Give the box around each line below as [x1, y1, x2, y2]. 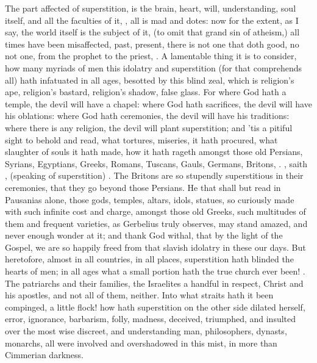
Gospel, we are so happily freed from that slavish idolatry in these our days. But [5, 240, 306, 253]
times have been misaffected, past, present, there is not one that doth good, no [5, 37, 299, 50]
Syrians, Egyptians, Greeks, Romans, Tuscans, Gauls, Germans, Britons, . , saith [5, 157, 308, 170]
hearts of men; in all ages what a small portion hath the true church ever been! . [5, 265, 305, 278]
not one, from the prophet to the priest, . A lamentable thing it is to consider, [5, 49, 297, 62]
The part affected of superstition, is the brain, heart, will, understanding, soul [5, 2, 296, 14]
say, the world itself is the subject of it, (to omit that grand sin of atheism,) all [5, 26, 300, 38]
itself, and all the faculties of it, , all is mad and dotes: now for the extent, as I [5, 13, 299, 26]
